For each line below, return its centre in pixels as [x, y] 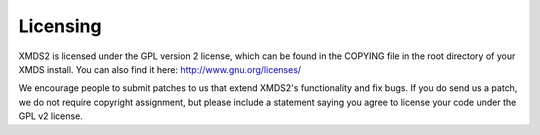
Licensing [60, 26]
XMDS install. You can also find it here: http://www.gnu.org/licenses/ [160, 69]
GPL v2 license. [51, 116]
